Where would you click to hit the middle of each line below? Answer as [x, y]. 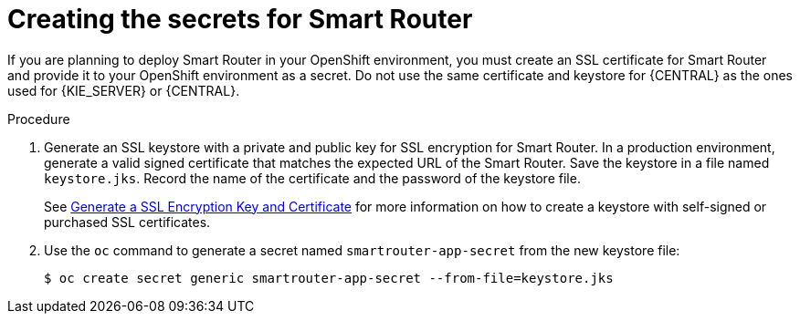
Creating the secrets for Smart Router [240, 19]
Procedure [39, 119]
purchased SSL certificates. [127, 222]
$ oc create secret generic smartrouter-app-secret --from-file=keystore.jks [329, 278]
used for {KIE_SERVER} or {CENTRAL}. [124, 90]
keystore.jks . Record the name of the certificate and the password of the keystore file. [312, 178]
